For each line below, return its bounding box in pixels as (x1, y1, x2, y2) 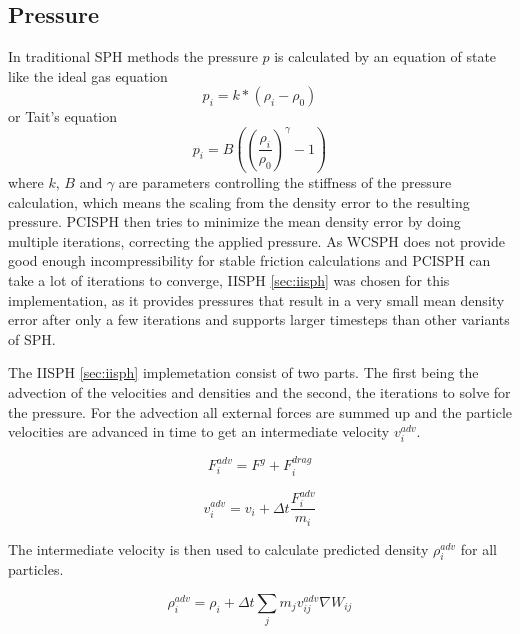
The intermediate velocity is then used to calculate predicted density (8, 538, 429, 559)
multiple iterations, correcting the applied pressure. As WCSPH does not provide (8, 230, 506, 251)
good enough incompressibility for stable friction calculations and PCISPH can (8, 250, 491, 271)
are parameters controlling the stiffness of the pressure (118, 172, 452, 193)
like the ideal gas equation (8, 65, 168, 86)
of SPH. (8, 328, 56, 349)
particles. (8, 559, 64, 580)
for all (460, 538, 497, 559)
